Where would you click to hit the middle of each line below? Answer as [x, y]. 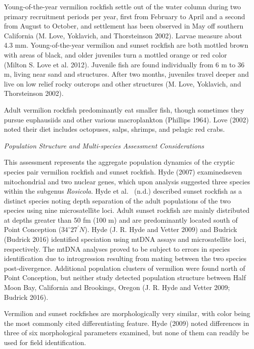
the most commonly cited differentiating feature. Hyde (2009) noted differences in [127, 323]
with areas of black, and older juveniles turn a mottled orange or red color [115, 54]
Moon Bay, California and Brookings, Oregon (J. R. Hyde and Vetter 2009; [117, 287]
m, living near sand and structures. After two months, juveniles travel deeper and [127, 74]
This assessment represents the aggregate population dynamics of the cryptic [119, 162]
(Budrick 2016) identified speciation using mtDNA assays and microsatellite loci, [125, 239]
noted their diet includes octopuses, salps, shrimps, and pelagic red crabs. [114, 129]
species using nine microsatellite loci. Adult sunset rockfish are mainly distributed [127, 210]
